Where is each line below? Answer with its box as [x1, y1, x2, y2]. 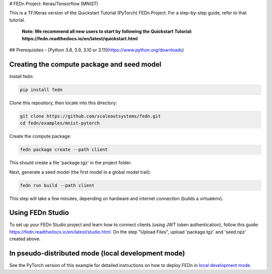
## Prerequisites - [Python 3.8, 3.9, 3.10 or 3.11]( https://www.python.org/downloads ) [9, 47, 184, 53]
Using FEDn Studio [9, 209, 69, 217]
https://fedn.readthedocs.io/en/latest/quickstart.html [22, 35, 138, 41]
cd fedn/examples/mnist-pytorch [20, 120, 100, 126]
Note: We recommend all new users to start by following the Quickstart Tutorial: [22, 28, 193, 35]
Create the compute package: [9, 133, 72, 140]
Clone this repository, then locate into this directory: [9, 100, 117, 106]
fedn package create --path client [20, 147, 108, 153]
